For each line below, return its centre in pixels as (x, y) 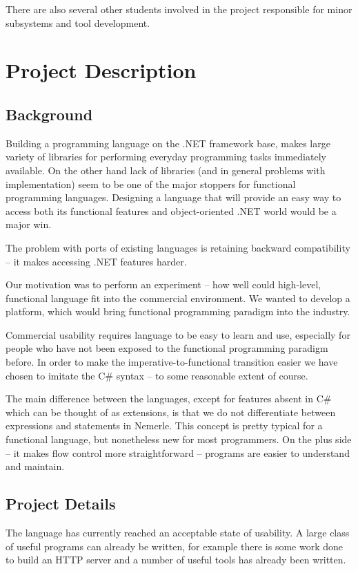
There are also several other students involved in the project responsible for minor (179, 9)
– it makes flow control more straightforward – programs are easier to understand (178, 452)
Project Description (101, 70)
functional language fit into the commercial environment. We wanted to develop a (178, 298)
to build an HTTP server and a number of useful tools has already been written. (176, 560)
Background (49, 114)
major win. (29, 224)
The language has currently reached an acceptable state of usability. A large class (178, 533)
